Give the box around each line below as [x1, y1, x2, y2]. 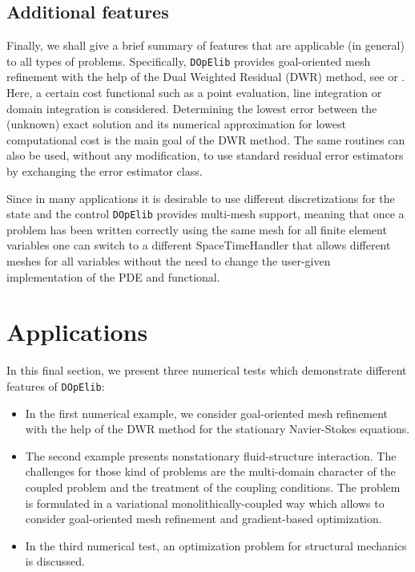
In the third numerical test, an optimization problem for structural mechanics [25, 537, 407, 554]
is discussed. [25, 553, 85, 570]
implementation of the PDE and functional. [6, 268, 220, 285]
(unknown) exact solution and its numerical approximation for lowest [6, 116, 346, 132]
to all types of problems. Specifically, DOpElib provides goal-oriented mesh [6, 52, 371, 69]
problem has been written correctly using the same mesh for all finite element [6, 221, 387, 237]
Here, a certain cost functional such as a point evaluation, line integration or [6, 84, 382, 101]
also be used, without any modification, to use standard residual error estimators [6, 147, 404, 164]
